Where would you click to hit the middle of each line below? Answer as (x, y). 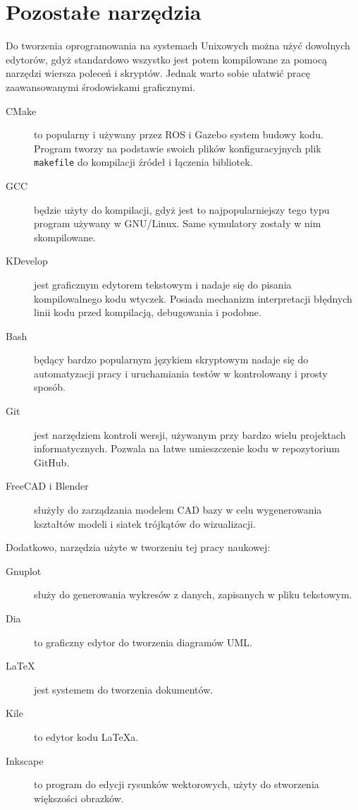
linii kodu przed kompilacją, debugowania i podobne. (148, 312)
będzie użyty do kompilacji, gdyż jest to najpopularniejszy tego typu (182, 209)
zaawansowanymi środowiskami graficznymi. (101, 86)
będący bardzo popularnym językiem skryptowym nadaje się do (171, 359)
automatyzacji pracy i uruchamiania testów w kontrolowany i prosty (181, 373)
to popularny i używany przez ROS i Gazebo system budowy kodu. (179, 134)
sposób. (50, 387)
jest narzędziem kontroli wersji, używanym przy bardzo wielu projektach (190, 434)
